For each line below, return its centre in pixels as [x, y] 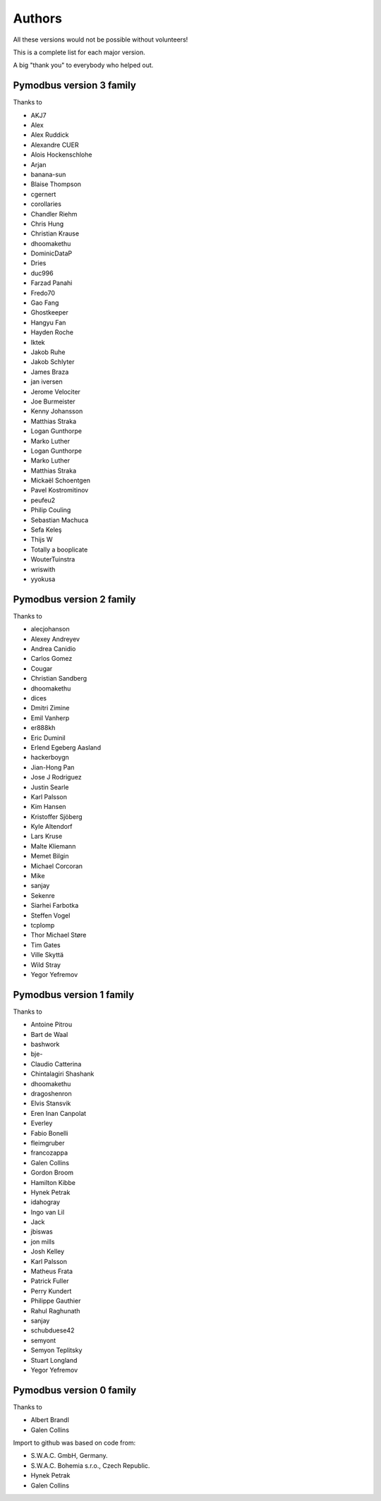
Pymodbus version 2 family [74, 599]
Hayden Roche [52, 332]
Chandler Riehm [54, 214]
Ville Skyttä [47, 955]
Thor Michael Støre [59, 935]
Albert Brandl [50, 1420]
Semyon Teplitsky [56, 1350]
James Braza [50, 372]
